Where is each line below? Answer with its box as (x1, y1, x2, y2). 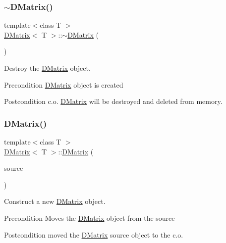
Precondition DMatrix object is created (4, 79, 123, 90)
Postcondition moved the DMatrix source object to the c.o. (4, 229, 183, 240)
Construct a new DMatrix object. (4, 196, 106, 206)
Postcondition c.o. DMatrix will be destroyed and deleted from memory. (4, 96, 223, 106)
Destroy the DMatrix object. (4, 63, 91, 73)
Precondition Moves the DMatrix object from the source (4, 212, 175, 223)
